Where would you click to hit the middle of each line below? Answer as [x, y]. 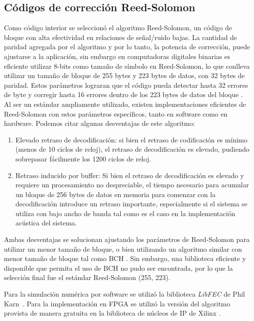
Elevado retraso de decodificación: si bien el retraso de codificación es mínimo [131, 139]
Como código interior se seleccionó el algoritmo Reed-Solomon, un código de [118, 28]
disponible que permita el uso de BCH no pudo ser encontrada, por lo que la [118, 268]
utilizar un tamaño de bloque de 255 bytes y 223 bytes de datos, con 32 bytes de [125, 75]
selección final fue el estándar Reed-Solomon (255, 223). [87, 277]
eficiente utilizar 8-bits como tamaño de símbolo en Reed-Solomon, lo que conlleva [127, 66]
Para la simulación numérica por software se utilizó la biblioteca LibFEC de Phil [125, 294]
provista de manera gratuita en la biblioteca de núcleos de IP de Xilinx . [112, 313]
